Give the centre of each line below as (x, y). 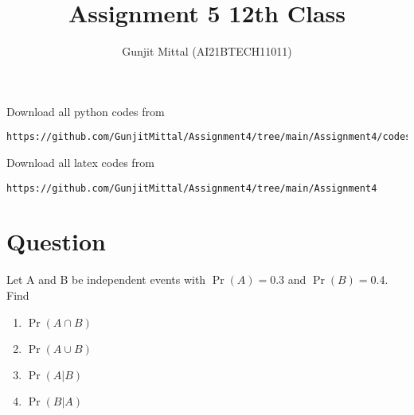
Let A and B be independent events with (106, 279)
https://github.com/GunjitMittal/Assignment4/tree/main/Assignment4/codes (209, 137)
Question (56, 241)
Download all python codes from (86, 111)
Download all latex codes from (80, 162)
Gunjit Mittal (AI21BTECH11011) (207, 51)
